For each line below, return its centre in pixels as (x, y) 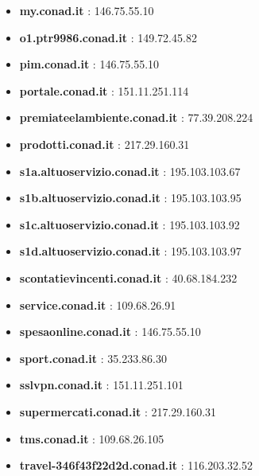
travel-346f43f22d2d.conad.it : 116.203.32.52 (136, 465)
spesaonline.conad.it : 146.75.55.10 (110, 332)
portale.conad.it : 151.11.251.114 (104, 90)
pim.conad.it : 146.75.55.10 (89, 64)
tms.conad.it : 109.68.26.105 (92, 438)
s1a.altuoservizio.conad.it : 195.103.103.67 (130, 171)
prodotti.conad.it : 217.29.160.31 (104, 144)
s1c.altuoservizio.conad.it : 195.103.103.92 (129, 224)
